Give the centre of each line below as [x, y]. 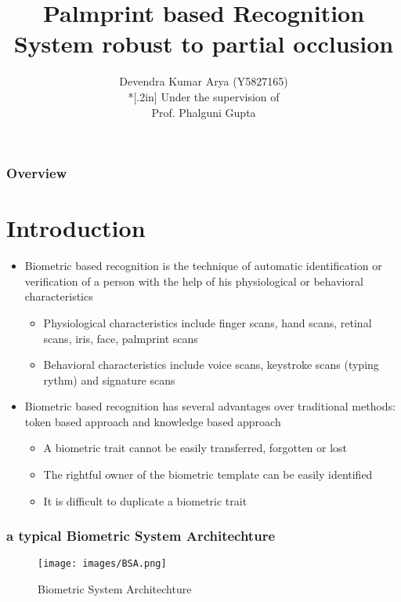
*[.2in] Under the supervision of [204, 96]
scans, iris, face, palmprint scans [121, 338]
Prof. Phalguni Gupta [204, 112]
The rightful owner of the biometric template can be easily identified [208, 474]
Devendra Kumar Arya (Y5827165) [204, 81]
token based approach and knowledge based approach [153, 421]
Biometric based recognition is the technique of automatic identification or [203, 266]
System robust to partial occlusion [204, 44]
